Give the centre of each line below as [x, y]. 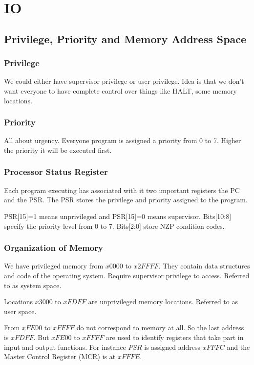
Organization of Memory [53, 248]
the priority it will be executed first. [58, 150]
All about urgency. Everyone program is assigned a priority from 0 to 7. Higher [123, 140]
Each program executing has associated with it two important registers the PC [122, 190]
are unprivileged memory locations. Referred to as [163, 302]
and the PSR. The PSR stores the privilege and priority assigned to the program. [126, 200]
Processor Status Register [56, 172]
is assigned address [172, 347]
